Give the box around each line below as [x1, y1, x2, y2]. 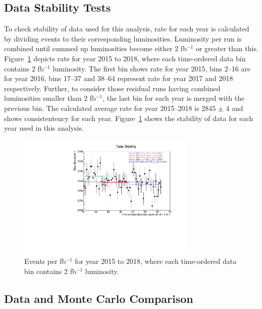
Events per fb [24, 256, 66, 266]
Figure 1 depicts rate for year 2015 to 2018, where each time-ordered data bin [4, 53, 246, 63]
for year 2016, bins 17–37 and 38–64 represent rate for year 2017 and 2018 [4, 73, 233, 84]
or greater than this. [195, 43, 258, 54]
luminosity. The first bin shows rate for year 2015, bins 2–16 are [53, 63, 251, 73]
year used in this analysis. [4, 123, 84, 133]
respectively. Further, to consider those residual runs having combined [4, 83, 221, 93]
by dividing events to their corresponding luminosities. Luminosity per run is [4, 33, 242, 44]
